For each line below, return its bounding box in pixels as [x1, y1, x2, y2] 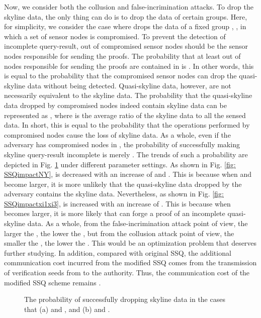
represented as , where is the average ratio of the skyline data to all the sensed [4, 110, 246, 120]
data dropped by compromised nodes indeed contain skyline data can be [4, 99, 227, 110]
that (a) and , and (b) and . [24, 303, 110, 314]
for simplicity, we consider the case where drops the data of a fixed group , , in [4, 21, 246, 32]
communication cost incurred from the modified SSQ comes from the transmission [4, 257, 257, 268]
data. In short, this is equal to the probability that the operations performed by [4, 120, 250, 130]
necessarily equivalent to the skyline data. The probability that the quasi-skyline [4, 90, 252, 100]
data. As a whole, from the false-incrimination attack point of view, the [27, 218, 248, 229]
